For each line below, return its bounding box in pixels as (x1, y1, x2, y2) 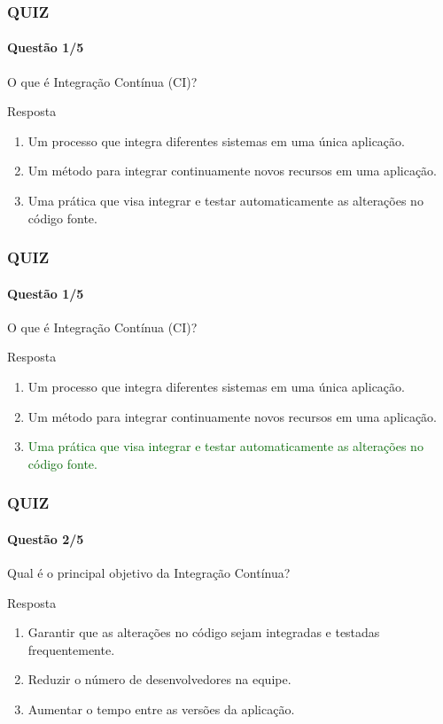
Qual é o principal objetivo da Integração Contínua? (7, 564, 291, 582)
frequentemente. (27, 640, 115, 658)
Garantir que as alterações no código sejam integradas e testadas (27, 623, 380, 642)
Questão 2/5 (7, 529, 84, 548)
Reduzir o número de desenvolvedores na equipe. (27, 670, 291, 689)
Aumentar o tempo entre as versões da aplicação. (27, 700, 295, 719)
